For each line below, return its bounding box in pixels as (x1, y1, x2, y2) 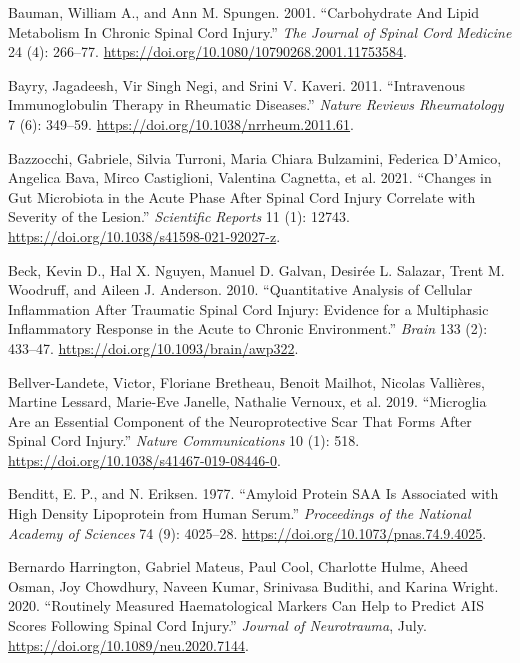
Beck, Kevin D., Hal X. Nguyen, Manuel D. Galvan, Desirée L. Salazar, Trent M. (8, 259, 505, 280)
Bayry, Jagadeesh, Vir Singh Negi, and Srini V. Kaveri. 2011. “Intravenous (8, 74, 465, 95)
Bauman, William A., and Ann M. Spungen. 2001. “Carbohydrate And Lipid (8, 2, 480, 22)
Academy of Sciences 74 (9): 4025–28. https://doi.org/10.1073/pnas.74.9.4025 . (8, 522, 487, 543)
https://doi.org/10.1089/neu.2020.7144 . (8, 634, 249, 655)
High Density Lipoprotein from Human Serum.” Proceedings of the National (8, 503, 471, 524)
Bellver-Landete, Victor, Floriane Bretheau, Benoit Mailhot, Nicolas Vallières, (8, 371, 485, 392)
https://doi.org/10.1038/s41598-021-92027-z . (8, 225, 281, 246)
